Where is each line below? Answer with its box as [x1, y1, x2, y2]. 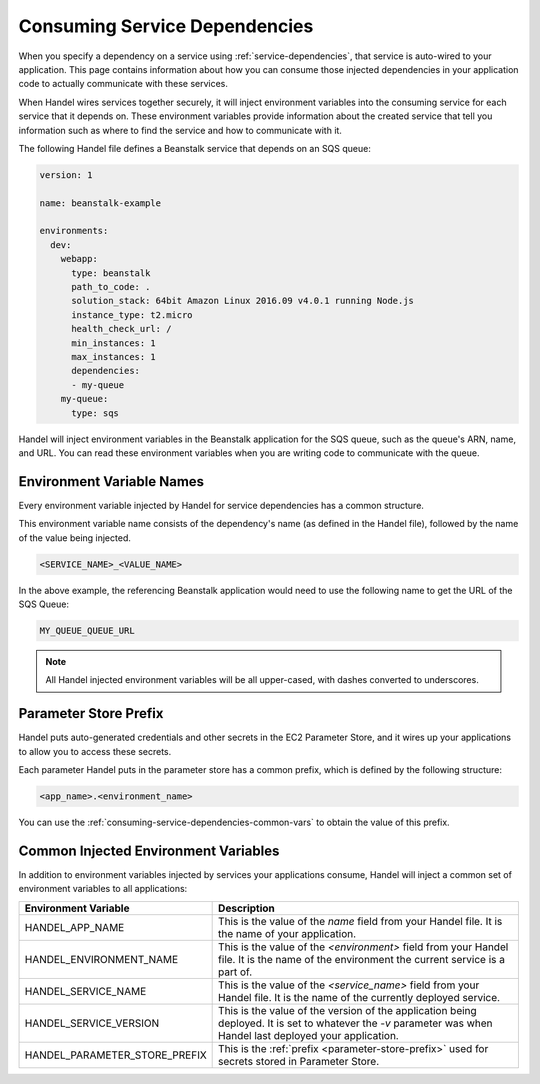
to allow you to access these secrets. [18, 745, 172, 757]
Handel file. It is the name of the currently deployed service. [218, 990, 500, 1004]
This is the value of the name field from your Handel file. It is [218, 914, 503, 928]
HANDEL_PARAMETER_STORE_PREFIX [24, 1048, 207, 1062]
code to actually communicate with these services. [18, 78, 229, 90]
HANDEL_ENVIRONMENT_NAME [24, 952, 179, 966]
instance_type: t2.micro [71, 309, 194, 320]
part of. [218, 965, 253, 979]
